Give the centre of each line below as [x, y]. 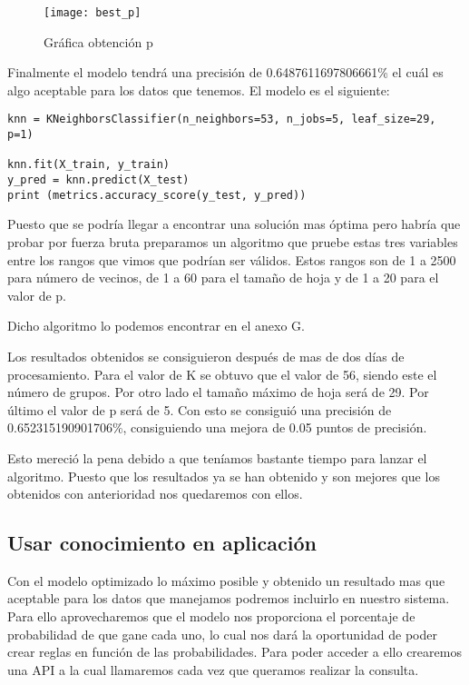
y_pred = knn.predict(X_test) [98, 180]
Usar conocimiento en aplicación [162, 543]
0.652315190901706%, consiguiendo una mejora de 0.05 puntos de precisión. [217, 427]
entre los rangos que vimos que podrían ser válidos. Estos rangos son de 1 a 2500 [232, 259]
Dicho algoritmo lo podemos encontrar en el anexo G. [156, 326]
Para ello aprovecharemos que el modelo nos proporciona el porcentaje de [211, 616]
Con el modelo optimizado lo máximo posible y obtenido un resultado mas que [226, 580]
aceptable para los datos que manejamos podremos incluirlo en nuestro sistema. [229, 598]
